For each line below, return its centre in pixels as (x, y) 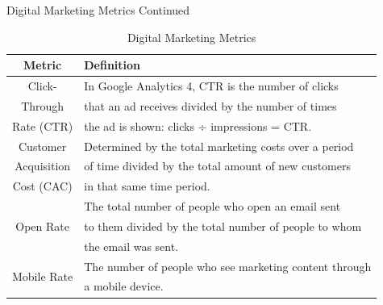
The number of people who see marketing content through (228, 266)
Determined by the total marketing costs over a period (219, 146)
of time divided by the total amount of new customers (217, 166)
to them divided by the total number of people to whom (223, 226)
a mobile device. (124, 286)
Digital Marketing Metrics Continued (98, 10)
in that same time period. (147, 186)
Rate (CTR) (43, 125)
